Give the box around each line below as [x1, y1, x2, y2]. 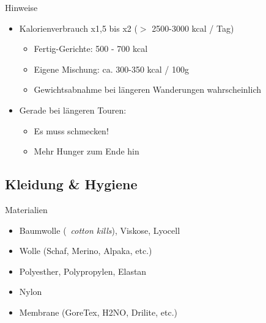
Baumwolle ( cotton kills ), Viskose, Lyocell [19, 223, 180, 236]
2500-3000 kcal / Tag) [152, 21, 234, 34]
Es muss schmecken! [34, 124, 109, 137]
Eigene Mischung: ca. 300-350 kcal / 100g [34, 62, 190, 75]
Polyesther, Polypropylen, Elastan [19, 264, 147, 277]
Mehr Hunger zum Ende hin [34, 145, 139, 158]
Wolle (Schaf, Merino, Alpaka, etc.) [19, 244, 152, 257]
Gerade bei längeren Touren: [19, 103, 127, 116]
